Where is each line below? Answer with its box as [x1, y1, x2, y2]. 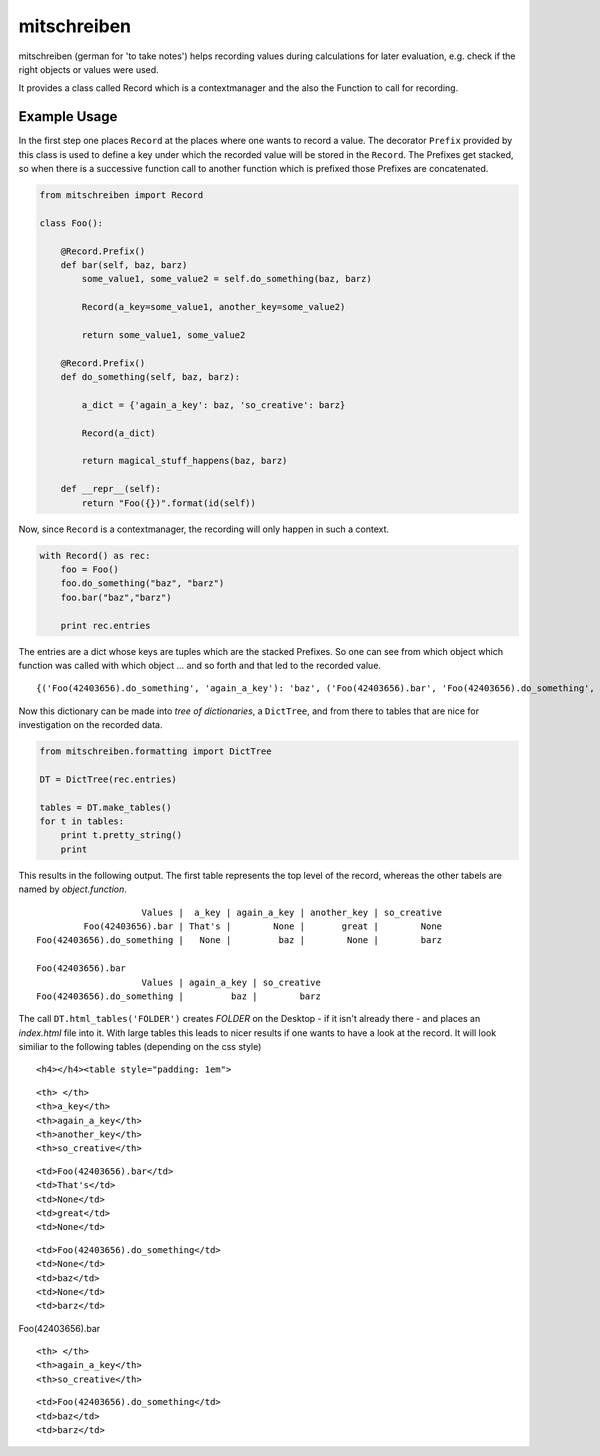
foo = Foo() [60, 563, 120, 575]
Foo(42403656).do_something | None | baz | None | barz [36, 935, 443, 946]
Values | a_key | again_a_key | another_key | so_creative [141, 906, 443, 918]
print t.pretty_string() [60, 830, 183, 841]
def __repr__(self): [60, 483, 162, 495]
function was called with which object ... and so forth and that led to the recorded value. [18, 659, 382, 671]
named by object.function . [18, 883, 127, 895]
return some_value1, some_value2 [81, 329, 246, 340]
